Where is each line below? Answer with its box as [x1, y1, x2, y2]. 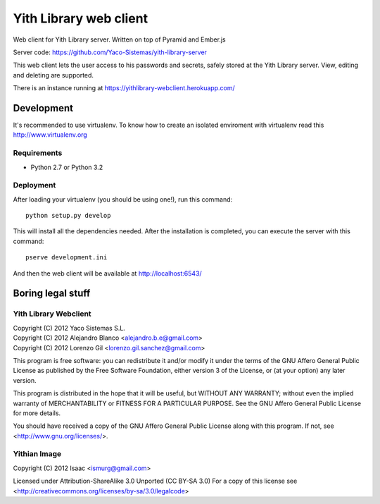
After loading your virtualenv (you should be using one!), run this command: [13, 195, 233, 204]
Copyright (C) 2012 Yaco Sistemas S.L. [13, 324, 126, 332]
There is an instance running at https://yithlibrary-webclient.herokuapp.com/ [13, 84, 235, 92]
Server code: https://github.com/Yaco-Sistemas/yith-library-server [13, 48, 208, 56]
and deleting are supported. [13, 70, 94, 79]
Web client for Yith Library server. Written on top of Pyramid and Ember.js [13, 35, 226, 44]
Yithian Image [13, 449, 62, 459]
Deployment [13, 180, 56, 190]
